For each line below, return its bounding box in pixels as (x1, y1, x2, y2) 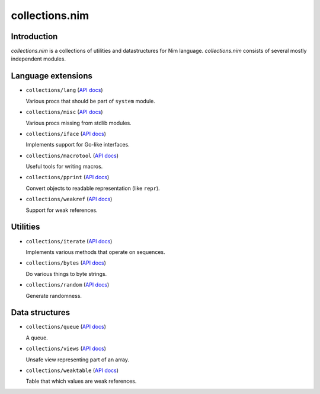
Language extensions (11, 71, 93, 81)
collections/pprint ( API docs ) (25, 174, 110, 181)
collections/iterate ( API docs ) (25, 237, 113, 244)
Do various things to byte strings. (25, 270, 107, 277)
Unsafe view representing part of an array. (25, 356, 130, 363)
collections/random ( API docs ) (25, 281, 110, 288)
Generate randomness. (25, 292, 82, 299)
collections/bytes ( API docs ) (25, 259, 107, 266)
